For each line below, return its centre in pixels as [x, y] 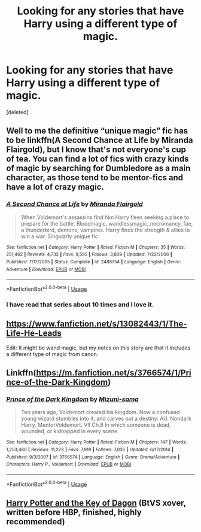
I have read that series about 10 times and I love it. [80, 305]
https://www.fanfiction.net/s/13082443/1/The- [97, 324]
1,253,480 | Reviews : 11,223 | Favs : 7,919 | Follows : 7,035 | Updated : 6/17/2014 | [90, 449]
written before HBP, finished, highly [74, 512]
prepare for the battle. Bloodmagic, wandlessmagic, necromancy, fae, [107, 223]
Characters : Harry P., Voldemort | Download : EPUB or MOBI [69, 464]
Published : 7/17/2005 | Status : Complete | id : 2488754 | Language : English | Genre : [94, 262]
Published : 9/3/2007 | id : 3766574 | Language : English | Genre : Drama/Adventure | [93, 457]
